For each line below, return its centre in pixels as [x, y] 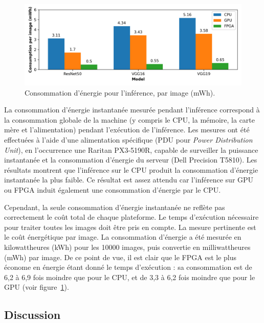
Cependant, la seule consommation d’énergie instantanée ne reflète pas [115, 207]
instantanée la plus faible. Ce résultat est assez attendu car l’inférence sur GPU [129, 180]
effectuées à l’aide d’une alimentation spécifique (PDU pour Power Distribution [128, 139]
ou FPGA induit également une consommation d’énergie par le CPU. [113, 189]
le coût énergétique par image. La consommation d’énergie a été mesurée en [123, 237]
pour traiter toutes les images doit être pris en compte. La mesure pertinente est [130, 227]
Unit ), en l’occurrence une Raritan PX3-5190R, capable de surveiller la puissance [131, 149]
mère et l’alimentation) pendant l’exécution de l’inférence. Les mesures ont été [127, 130]
